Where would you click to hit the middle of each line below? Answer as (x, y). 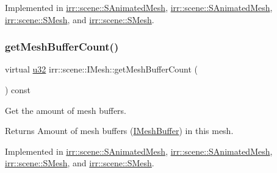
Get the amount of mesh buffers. (66, 110)
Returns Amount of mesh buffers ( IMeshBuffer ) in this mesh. (119, 131)
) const (18, 90)
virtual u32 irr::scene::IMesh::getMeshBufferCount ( (102, 69)
